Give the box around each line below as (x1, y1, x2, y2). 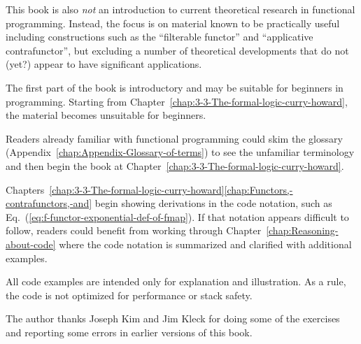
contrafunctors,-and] (6, 196, 92, 210)
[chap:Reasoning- (266, 223, 339, 238)
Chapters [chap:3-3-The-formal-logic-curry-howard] (6, 182, 225, 196)
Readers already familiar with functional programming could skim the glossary (6, 131, 343, 145)
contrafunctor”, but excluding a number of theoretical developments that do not (6, 43, 349, 57)
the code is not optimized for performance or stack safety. (6, 287, 253, 302)
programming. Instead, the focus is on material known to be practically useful (6, 15, 340, 30)
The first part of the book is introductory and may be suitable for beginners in (6, 80, 344, 94)
